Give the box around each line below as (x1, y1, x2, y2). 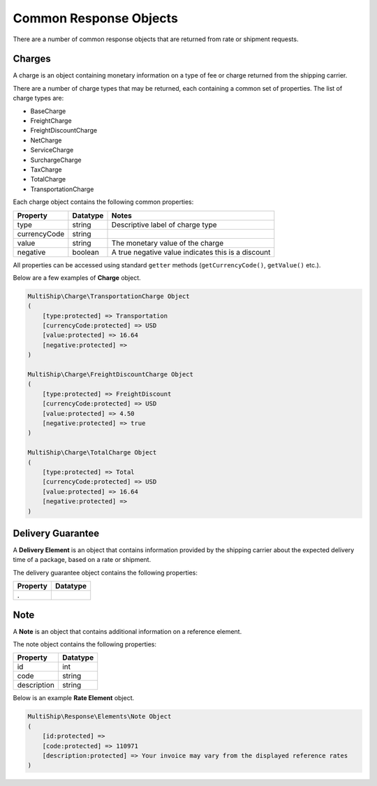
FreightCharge (30, 117, 73, 125)
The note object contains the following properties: (13, 640, 157, 648)
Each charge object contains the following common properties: (13, 198, 194, 206)
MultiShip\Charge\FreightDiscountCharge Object (27, 371, 193, 378)
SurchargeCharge (30, 156, 82, 164)
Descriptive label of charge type (111, 220, 217, 230)
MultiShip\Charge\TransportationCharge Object (27, 292, 190, 300)
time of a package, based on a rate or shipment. (13, 556, 151, 564)
